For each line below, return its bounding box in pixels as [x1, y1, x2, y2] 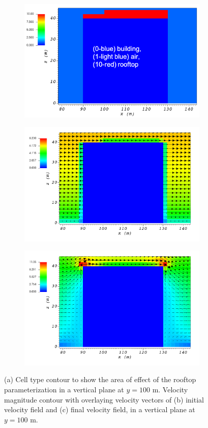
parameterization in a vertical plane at [4, 384, 124, 394]
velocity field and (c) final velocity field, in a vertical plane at [4, 404, 195, 415]
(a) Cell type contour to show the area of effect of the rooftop [4, 374, 196, 385]
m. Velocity [152, 384, 188, 394]
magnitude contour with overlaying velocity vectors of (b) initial [4, 394, 204, 405]
